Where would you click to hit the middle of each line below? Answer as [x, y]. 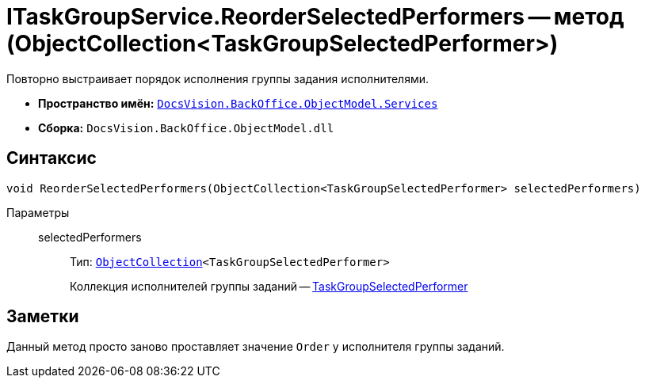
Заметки [43, 317]
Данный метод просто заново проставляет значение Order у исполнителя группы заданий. [256, 347]
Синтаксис [52, 158]
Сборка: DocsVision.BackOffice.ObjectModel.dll [186, 127]
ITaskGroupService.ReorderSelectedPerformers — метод [315, 17]
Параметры [38, 212]
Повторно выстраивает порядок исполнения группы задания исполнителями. [218, 78]
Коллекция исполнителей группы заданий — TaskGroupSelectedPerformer [269, 286]
